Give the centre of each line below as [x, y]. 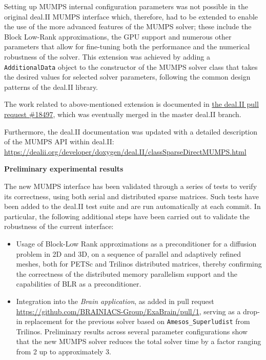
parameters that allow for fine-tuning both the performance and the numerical [127, 46]
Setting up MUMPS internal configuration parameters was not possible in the [126, 6]
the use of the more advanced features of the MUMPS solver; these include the [128, 26]
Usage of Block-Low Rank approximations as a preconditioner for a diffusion [136, 243]
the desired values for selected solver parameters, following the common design [127, 77]
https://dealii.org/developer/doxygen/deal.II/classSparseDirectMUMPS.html [125, 151]
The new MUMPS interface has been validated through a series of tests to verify [131, 186]
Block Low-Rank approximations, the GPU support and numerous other [118, 36]
